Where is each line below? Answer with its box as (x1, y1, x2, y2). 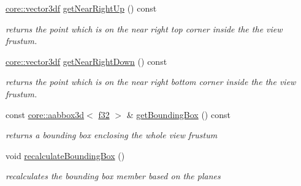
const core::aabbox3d (6, 108, 85, 121)
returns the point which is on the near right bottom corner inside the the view (6, 75, 296, 88)
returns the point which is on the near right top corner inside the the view (6, 22, 283, 35)
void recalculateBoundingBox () (6, 149, 125, 162)
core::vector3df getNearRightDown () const (6, 54, 167, 67)
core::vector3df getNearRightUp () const (6, 2, 157, 14)
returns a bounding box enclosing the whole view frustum (6, 128, 218, 141)
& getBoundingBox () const (126, 108, 231, 121)
